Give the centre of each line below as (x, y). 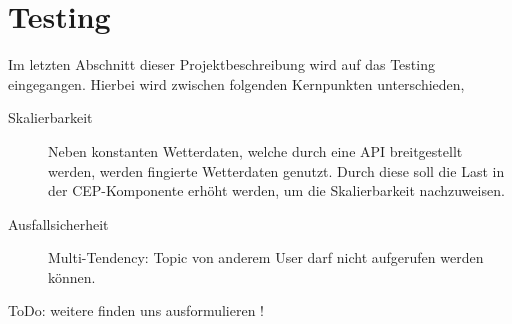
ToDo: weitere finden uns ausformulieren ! (136, 310)
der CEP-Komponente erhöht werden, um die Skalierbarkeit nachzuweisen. (276, 190)
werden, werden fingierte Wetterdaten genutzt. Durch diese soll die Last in (276, 170)
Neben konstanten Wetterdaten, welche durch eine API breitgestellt (255, 150)
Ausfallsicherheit (58, 223)
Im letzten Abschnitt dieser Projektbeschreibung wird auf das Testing (221, 64)
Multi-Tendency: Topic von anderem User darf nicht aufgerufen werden (266, 257)
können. (72, 276)
